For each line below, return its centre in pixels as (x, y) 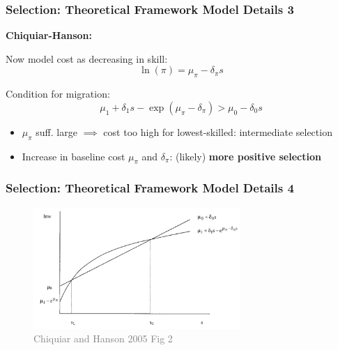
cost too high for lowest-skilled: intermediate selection (218, 131)
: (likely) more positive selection (245, 156)
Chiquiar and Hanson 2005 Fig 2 (103, 338)
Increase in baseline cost (74, 156)
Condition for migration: (58, 94)
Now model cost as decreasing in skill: (87, 58)
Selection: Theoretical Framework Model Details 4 (150, 188)
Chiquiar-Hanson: (49, 35)
